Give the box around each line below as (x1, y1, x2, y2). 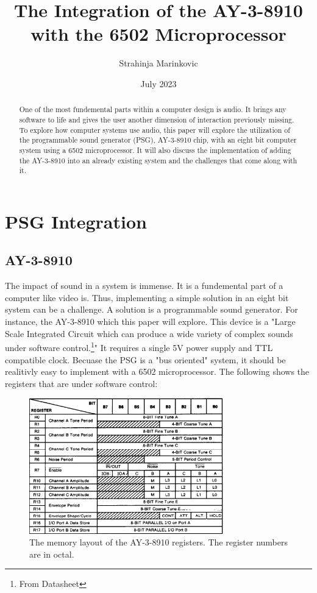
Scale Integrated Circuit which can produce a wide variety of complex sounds (5, 327, 293, 339)
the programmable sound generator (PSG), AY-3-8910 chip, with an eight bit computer (19, 135, 297, 145)
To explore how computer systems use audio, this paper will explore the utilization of (19, 124, 290, 135)
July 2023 (140, 77, 177, 90)
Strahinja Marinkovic (119, 57, 198, 69)
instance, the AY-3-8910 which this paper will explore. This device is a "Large (5, 315, 296, 328)
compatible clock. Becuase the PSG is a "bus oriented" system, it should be (5, 353, 286, 366)
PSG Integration (5, 208, 147, 233)
